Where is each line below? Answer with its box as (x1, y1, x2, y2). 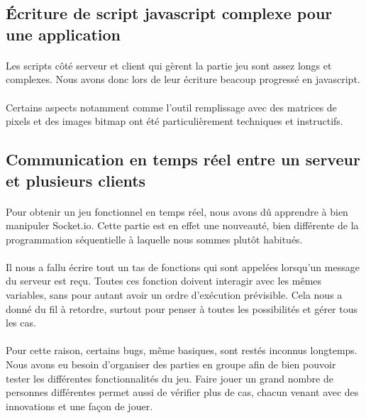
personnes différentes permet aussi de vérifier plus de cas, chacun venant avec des (6, 385, 359, 400)
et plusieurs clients (6, 169, 146, 191)
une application (6, 23, 121, 45)
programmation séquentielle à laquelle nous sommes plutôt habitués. (6, 231, 303, 246)
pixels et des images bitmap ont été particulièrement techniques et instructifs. (6, 114, 343, 128)
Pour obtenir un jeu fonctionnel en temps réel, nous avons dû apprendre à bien (6, 204, 348, 219)
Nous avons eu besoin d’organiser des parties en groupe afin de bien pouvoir (6, 357, 336, 372)
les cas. (6, 315, 36, 330)
